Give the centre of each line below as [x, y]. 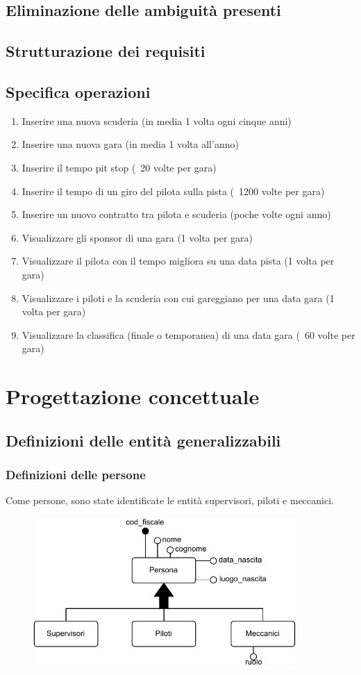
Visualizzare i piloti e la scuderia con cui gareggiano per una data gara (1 [178, 298]
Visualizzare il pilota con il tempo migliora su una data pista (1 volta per [178, 261]
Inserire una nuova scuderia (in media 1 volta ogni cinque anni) [157, 120]
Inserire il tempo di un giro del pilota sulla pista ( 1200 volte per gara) [173, 191]
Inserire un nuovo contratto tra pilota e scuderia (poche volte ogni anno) [176, 214]
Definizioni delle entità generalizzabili [143, 440]
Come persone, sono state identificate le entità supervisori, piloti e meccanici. [170, 500]
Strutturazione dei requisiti [106, 51]
